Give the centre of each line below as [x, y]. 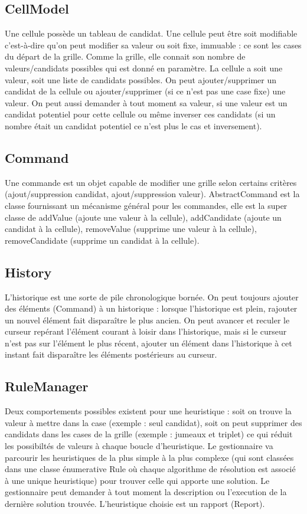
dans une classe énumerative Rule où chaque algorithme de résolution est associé [150, 469]
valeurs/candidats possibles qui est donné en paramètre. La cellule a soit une [144, 68]
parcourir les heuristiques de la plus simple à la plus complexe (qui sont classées [149, 457]
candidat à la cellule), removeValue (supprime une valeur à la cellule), [131, 229]
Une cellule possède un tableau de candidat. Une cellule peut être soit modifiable [151, 33]
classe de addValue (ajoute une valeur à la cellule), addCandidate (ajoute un [143, 217]
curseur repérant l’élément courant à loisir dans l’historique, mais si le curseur [146, 331]
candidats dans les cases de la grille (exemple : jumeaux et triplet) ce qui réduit [149, 434]
